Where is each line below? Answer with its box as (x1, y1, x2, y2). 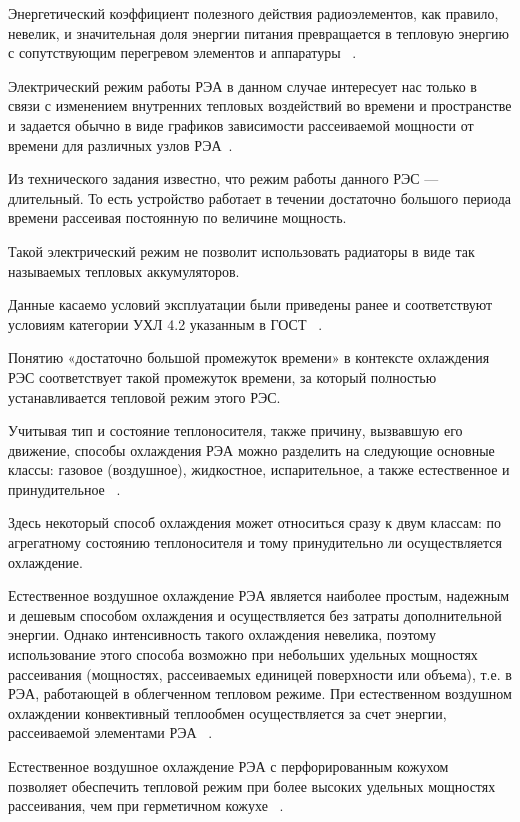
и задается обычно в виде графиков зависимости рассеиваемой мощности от (8, 114, 474, 135)
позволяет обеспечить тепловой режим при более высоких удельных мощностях (8, 775, 496, 796)
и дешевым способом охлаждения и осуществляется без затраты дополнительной (8, 604, 502, 625)
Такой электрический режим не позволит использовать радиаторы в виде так (8, 240, 475, 261)
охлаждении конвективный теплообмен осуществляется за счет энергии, (8, 702, 447, 723)
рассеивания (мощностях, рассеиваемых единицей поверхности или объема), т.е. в (8, 663, 512, 684)
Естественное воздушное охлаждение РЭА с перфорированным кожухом (8, 756, 449, 776)
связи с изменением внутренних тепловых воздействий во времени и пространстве (8, 95, 512, 116)
